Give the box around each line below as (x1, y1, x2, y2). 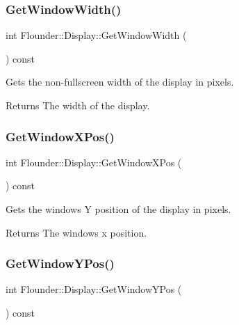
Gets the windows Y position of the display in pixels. (6, 202, 231, 216)
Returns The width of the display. (6, 98, 150, 112)
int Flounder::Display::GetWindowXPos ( (6, 154, 182, 169)
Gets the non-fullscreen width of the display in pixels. (6, 74, 234, 89)
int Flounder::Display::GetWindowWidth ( (6, 28, 187, 42)
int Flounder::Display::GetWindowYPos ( (6, 282, 182, 296)
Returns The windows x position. (6, 225, 147, 239)
